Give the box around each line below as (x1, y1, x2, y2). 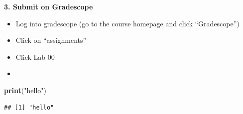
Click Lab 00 (15, 51, 55, 62)
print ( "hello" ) (4, 85, 46, 95)
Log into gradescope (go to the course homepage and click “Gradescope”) (15, 18, 240, 28)
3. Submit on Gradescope (4, 1, 93, 11)
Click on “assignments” (15, 35, 87, 45)
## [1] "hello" (4, 104, 54, 111)
